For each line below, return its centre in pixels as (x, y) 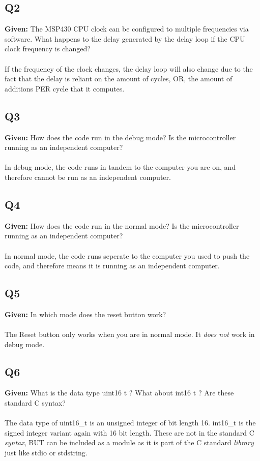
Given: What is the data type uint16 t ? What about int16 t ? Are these (119, 393)
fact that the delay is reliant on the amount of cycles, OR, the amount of (119, 79)
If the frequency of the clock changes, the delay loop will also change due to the (129, 68)
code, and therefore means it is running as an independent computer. (112, 266)
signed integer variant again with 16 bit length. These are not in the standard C (129, 432)
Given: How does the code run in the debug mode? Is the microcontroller (120, 137)
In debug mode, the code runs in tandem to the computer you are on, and (120, 167)
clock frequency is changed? (48, 49)
